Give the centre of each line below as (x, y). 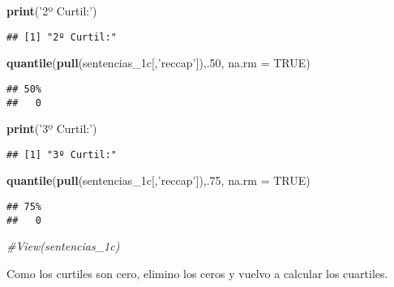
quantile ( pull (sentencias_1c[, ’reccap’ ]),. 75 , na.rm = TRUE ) (158, 180)
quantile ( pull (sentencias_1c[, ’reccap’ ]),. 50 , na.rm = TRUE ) (158, 63)
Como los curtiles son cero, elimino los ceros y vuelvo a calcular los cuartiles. (197, 273)
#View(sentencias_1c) (63, 246)
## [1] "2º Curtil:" (62, 37)
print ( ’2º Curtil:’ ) (52, 11)
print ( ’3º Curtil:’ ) (52, 129)
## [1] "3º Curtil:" (62, 154)
